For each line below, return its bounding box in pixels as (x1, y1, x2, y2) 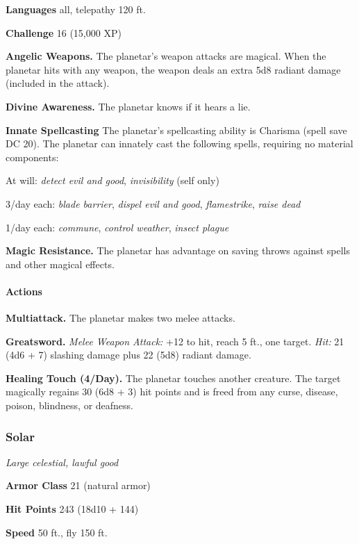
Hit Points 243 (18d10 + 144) (6, 502, 139, 516)
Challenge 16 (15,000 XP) (6, 25, 122, 40)
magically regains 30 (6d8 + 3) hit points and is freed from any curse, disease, (6, 384, 338, 399)
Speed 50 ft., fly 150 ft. (6, 525, 108, 539)
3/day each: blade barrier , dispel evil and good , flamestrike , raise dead (6, 196, 301, 211)
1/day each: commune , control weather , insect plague (6, 220, 229, 234)
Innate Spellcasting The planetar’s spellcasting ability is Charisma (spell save (6, 122, 347, 137)
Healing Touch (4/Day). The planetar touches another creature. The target (6, 370, 341, 385)
